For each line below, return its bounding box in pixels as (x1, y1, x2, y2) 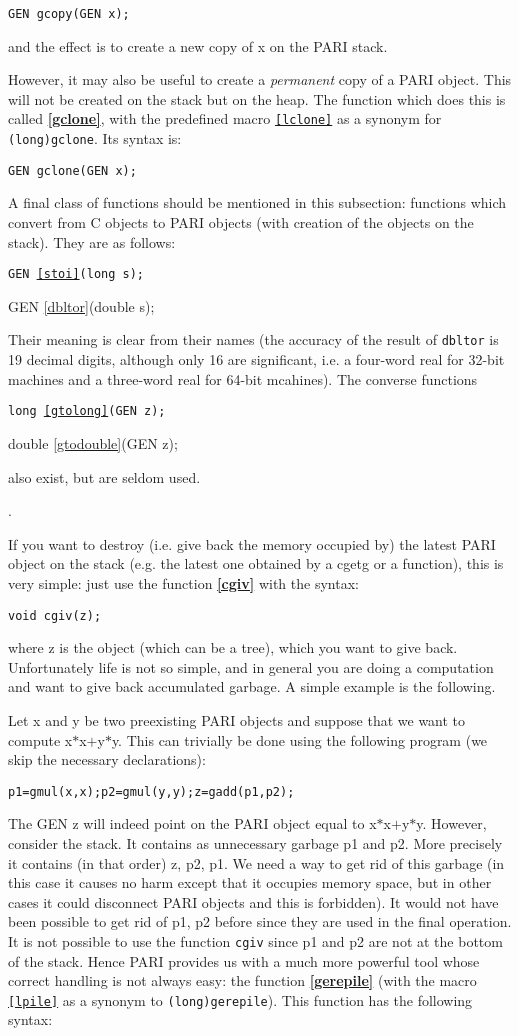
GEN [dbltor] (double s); (8, 295, 155, 316)
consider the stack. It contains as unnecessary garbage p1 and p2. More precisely (8, 832, 503, 853)
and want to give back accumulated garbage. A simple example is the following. (8, 676, 496, 697)
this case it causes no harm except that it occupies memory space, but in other (8, 872, 492, 893)
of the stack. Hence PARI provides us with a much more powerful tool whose (8, 950, 480, 971)
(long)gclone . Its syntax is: (8, 128, 182, 149)
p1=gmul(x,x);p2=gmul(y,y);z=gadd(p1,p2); (8, 784, 295, 799)
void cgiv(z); (8, 608, 102, 623)
